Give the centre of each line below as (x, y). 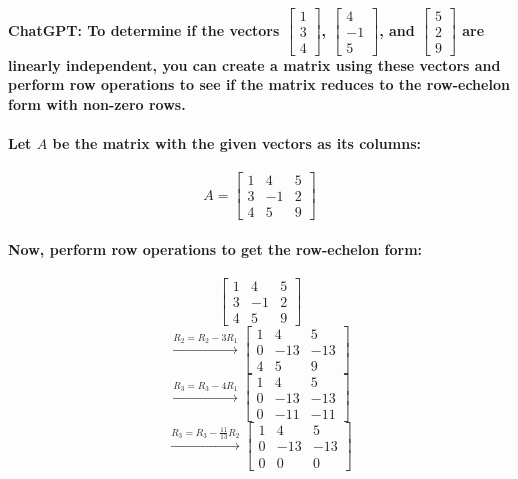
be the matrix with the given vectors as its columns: (236, 143)
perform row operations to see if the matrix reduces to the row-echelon (259, 84)
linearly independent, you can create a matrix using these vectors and (254, 64)
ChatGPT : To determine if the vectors (144, 29)
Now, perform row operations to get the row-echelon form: (215, 248)
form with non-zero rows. (97, 103)
